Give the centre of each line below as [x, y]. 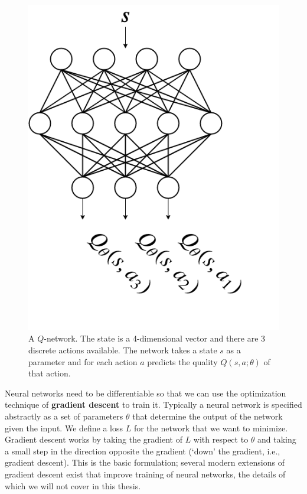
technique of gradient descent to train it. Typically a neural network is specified [153, 404]
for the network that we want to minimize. [211, 428]
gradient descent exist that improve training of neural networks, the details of [145, 474]
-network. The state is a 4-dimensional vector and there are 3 [155, 338]
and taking [277, 439]
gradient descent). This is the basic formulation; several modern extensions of [145, 462]
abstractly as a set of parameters [64, 416]
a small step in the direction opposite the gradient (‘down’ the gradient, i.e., [143, 451]
